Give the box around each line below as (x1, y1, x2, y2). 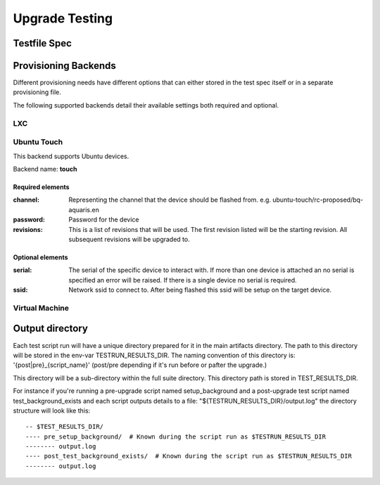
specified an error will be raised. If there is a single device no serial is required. (68, 276, 297, 284)
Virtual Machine (13, 303, 70, 313)
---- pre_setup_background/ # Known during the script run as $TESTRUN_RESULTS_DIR (25, 432, 327, 441)
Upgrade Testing (13, 11, 113, 26)
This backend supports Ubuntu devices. (13, 152, 129, 160)
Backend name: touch (13, 164, 77, 173)
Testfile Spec (13, 37, 72, 49)
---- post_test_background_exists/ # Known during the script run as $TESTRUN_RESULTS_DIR (25, 452, 352, 460)
